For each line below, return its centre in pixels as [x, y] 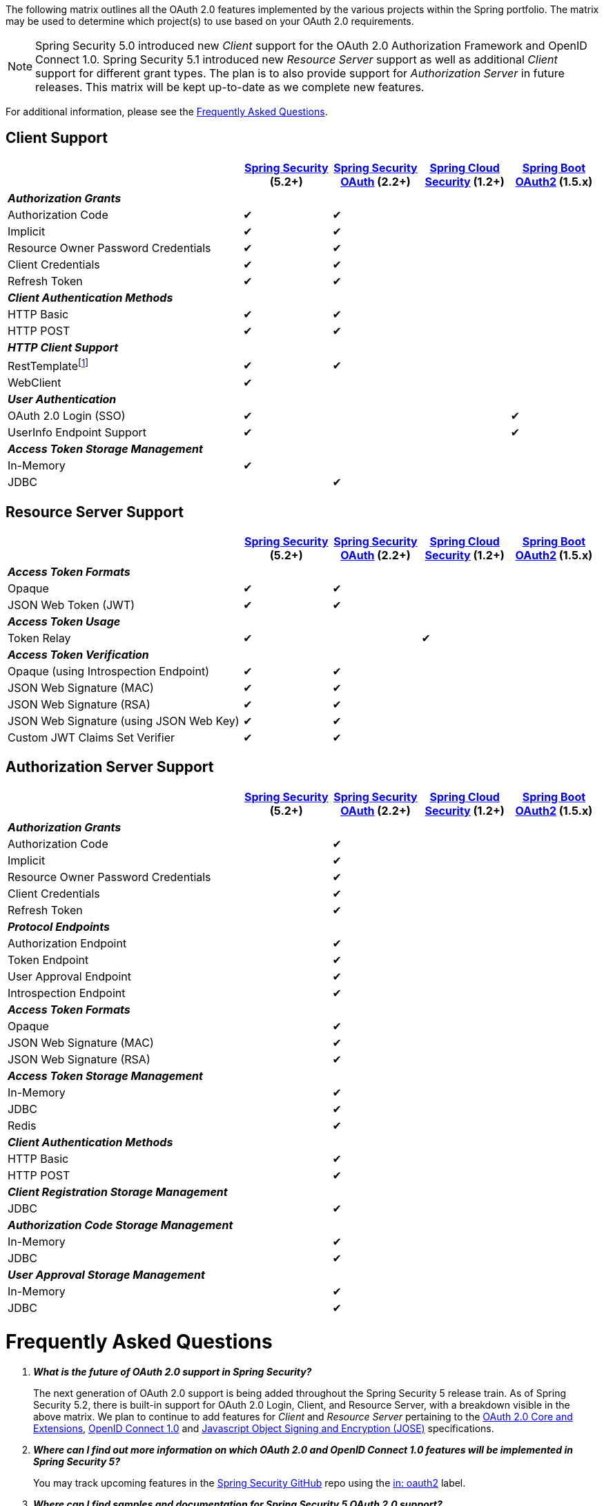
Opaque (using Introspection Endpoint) [108, 672]
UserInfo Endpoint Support [77, 433]
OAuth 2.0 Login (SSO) [67, 416]
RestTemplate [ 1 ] [48, 365]
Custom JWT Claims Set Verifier [91, 738]
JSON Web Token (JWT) [71, 605]
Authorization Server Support [110, 767]
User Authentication [62, 399]
